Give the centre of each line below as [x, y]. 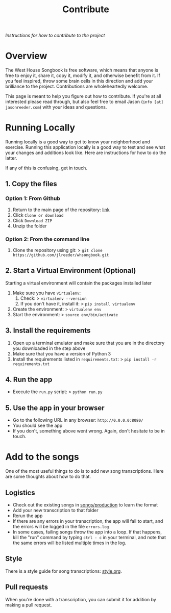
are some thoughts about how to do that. [48, 477]
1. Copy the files [31, 184]
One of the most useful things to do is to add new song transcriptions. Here [84, 471]
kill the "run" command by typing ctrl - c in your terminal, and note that [89, 538]
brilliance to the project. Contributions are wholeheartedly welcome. [77, 86]
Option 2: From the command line [47, 239]
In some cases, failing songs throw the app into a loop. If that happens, [87, 532]
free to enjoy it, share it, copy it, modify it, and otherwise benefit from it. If [83, 75]
